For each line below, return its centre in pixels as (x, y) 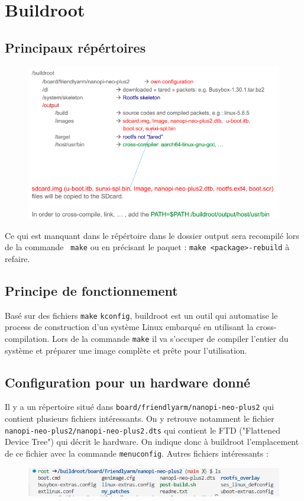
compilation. (27, 339)
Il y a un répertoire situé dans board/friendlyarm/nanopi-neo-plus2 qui (140, 407)
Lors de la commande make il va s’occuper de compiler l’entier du (170, 339)
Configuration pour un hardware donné (128, 382)
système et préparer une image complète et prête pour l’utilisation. (126, 350)
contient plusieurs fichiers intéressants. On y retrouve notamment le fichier (140, 418)
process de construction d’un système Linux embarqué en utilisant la (129, 327)
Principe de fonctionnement (91, 290)
